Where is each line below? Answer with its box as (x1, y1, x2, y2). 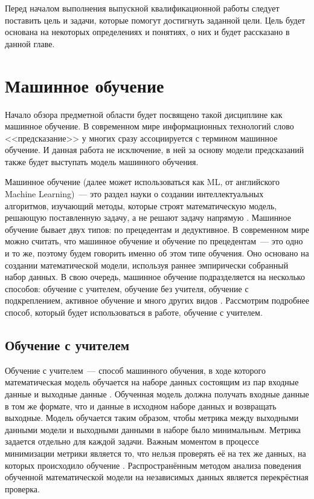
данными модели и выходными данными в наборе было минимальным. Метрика (5, 423, 301, 435)
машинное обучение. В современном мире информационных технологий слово (5, 120, 294, 132)
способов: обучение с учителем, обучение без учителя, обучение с (5, 282, 249, 295)
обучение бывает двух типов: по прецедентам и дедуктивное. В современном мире (5, 223, 309, 235)
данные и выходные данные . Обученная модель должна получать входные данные (5, 387, 309, 400)
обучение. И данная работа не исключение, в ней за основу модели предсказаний (5, 143, 304, 156)
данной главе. (5, 37, 55, 50)
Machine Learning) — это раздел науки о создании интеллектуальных (5, 188, 264, 200)
